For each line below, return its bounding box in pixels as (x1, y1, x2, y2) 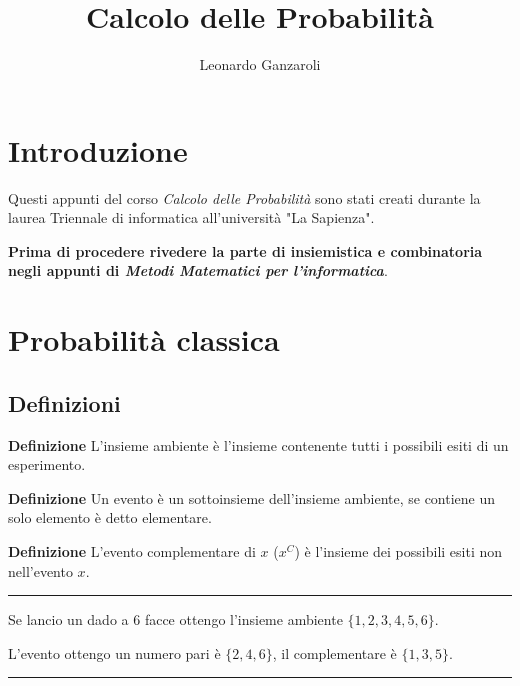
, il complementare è (272, 642, 397, 663)
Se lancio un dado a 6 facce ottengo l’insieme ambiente (8, 609, 343, 630)
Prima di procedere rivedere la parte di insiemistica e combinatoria (8, 240, 483, 261)
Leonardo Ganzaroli (199, 54, 321, 75)
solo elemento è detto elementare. (8, 507, 212, 528)
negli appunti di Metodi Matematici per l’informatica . (8, 260, 388, 281)
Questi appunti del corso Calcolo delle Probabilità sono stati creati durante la (8, 187, 481, 208)
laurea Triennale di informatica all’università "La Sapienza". (8, 207, 375, 228)
